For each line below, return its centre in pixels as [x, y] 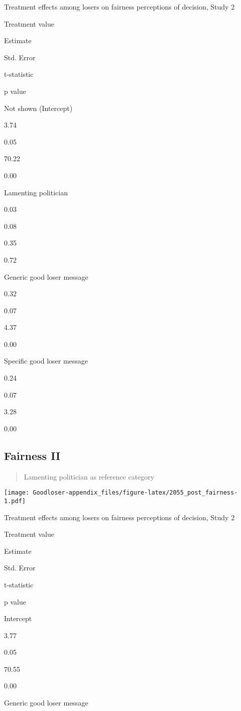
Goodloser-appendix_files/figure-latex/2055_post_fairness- [135, 493]
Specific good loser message [46, 361]
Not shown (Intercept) [38, 108]
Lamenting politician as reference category [89, 476]
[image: [17, 493]
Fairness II [32, 455]
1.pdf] [15, 501]
